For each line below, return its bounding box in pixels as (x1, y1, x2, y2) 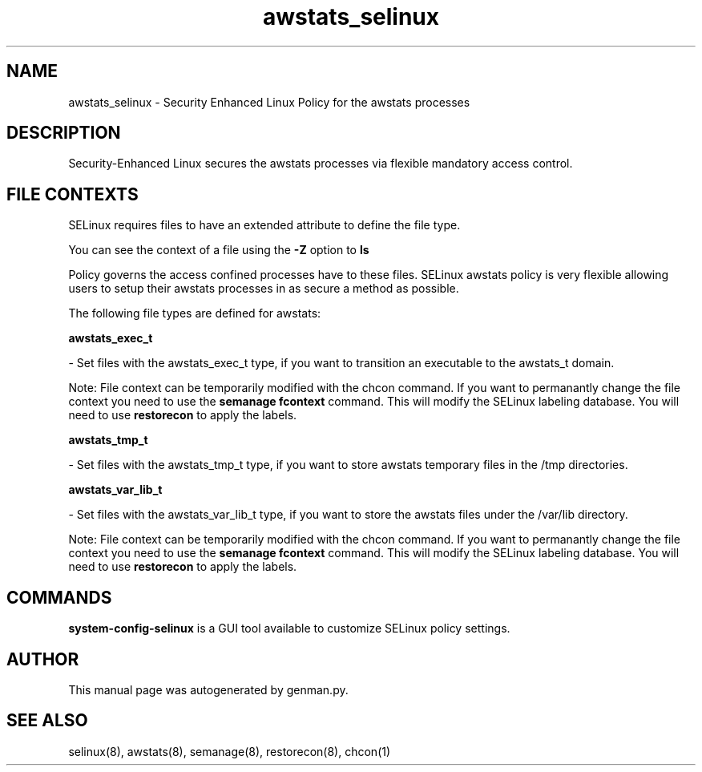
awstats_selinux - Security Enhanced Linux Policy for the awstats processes (68, 95, 470, 109)
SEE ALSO (6, 710, 88, 731)
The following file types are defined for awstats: (68, 306, 321, 321)
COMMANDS (6, 587, 112, 608)
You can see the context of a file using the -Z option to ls (68, 243, 369, 257)
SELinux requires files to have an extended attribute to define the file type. (68, 218, 461, 232)
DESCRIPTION (6, 123, 121, 143)
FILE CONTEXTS (6, 184, 139, 204)
